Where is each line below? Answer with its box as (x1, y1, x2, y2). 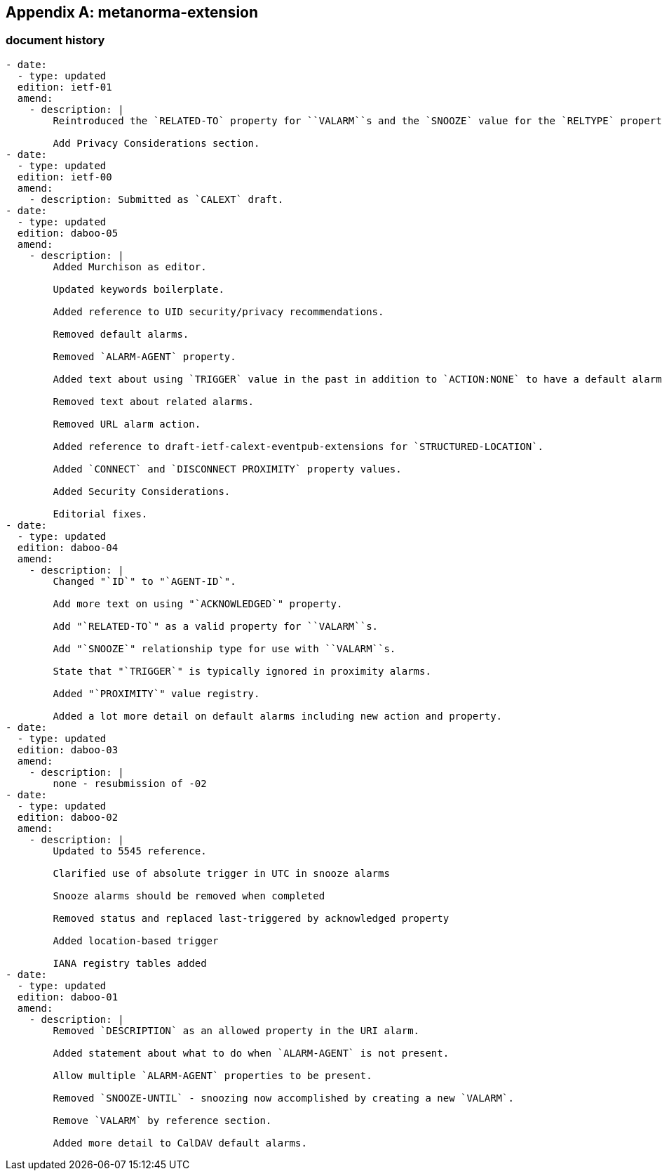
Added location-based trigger (53, 934, 219, 946)
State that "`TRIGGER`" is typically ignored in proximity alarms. (53, 665, 431, 677)
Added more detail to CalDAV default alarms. (53, 1137, 307, 1149)
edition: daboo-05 (17, 227, 119, 239)
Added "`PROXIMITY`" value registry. (53, 687, 260, 699)
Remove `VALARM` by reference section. (53, 1114, 272, 1126)
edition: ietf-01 (17, 81, 112, 93)
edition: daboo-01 (17, 991, 119, 1003)
